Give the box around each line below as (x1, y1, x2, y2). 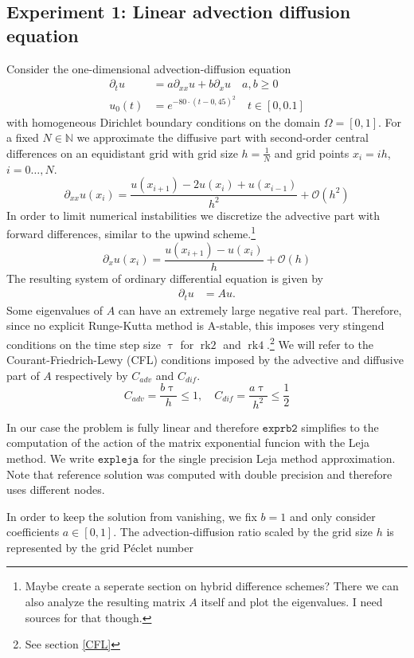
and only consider (289, 507, 376, 524)
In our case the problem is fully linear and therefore (6, 418, 259, 435)
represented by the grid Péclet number (6, 539, 193, 555)
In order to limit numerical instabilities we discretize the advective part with (6, 206, 381, 223)
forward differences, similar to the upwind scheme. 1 (6, 223, 256, 241)
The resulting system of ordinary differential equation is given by (6, 269, 323, 286)
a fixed (6, 129, 39, 146)
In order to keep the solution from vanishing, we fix (6, 507, 257, 524)
